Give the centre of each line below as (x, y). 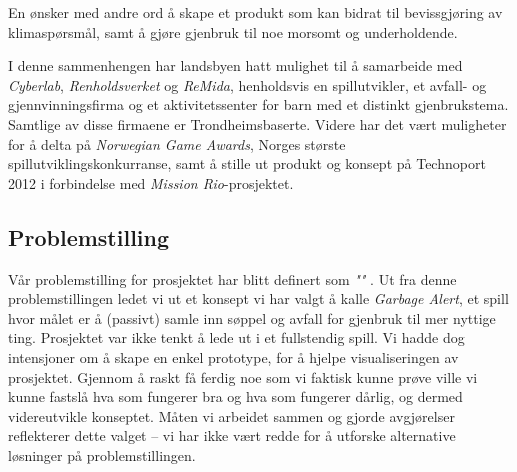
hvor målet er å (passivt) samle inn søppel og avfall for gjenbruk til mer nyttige (252, 317)
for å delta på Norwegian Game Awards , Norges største (177, 143)
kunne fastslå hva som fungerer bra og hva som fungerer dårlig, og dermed (235, 396)
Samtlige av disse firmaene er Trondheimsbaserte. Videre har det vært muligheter (257, 123)
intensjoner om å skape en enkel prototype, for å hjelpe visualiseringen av (233, 356)
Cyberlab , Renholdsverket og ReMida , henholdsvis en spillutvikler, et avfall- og (247, 84)
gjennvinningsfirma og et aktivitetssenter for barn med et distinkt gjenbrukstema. (258, 104)
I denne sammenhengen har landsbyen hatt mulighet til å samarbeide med (235, 65)
